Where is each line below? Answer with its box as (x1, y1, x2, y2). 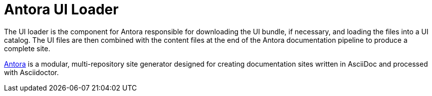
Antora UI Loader (4, 1, 119, 18)
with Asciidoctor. (4, 68, 59, 77)
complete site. (4, 44, 50, 53)
